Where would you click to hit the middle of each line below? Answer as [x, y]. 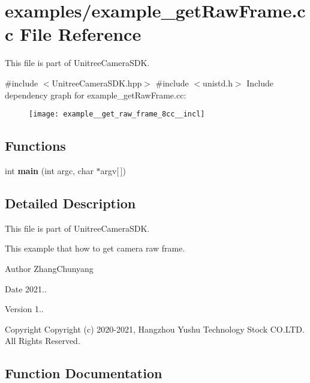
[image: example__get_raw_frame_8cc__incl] [117, 114]
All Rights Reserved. [43, 341]
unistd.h [218, 83]
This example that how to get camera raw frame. [95, 248]
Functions [35, 146]
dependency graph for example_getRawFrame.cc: [96, 95]
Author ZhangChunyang [49, 268]
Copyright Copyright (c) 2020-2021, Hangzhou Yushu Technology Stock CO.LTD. [155, 329]
